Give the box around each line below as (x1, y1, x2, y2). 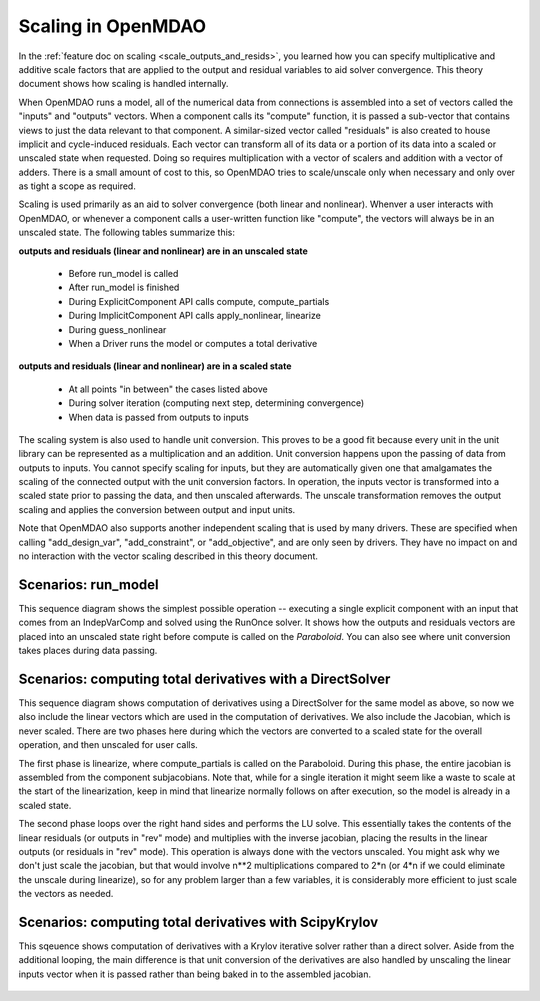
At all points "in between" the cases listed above (68, 383, 269, 395)
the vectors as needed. (18, 888, 114, 900)
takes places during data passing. (18, 645, 158, 657)
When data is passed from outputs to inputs (68, 411, 249, 423)
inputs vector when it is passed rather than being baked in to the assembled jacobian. (18, 968, 372, 980)
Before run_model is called (68, 268, 179, 280)
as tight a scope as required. (18, 180, 137, 192)
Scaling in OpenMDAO (18, 15, 207, 37)
